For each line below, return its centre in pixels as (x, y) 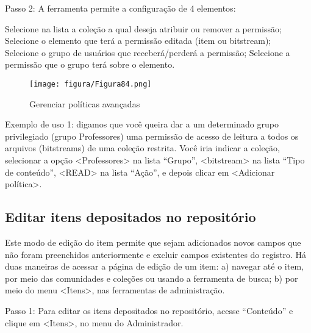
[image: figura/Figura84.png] (91, 84)
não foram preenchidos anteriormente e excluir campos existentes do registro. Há (156, 254)
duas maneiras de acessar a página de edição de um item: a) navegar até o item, (154, 266)
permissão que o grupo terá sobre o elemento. (90, 64)
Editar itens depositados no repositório (130, 217)
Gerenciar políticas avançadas (85, 103)
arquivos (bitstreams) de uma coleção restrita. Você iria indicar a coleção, (142, 148)
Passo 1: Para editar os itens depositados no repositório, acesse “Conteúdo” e (149, 310)
